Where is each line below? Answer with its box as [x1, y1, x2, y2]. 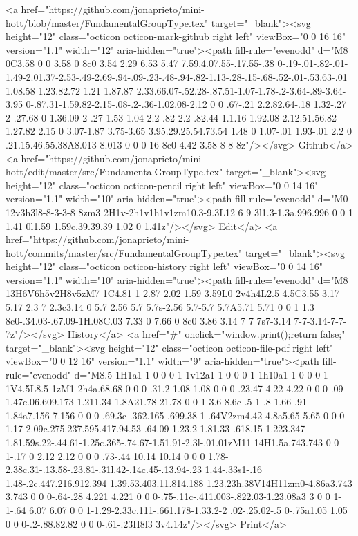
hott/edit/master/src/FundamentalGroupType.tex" [6, 164, 223, 179]
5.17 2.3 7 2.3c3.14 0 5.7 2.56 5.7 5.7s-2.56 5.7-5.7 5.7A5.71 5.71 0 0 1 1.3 [6, 300, 314, 314]
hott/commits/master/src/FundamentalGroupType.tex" [6, 245, 243, 260]
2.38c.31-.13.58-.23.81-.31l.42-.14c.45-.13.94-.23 [6, 462, 202, 477]
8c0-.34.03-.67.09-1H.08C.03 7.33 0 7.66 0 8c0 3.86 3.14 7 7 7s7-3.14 [6, 313, 291, 327]
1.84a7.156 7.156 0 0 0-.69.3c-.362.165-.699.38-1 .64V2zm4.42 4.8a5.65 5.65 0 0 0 [6, 408, 345, 422]
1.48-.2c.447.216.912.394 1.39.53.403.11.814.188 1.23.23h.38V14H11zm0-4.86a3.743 [6, 475, 352, 490]
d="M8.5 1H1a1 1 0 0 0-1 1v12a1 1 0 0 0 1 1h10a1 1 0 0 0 [74, 367, 321, 382]
